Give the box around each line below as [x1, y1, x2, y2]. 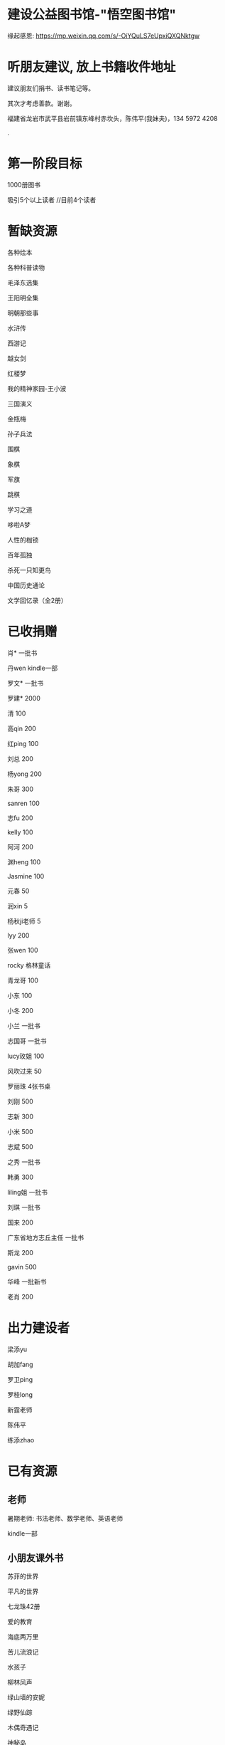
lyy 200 [7, 931, 30, 940]
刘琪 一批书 [7, 1202, 40, 1211]
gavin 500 [7, 1262, 37, 1271]
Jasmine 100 [7, 871, 45, 880]
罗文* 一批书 [7, 678, 44, 687]
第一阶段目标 [7, 156, 83, 172]
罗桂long [7, 1390, 33, 1399]
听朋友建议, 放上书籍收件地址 [7, 59, 176, 75]
